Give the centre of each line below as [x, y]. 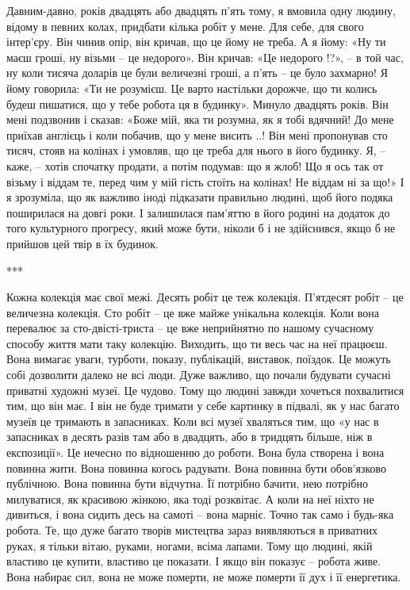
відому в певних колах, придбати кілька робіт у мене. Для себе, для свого [185, 26]
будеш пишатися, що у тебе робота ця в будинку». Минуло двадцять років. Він [197, 103]
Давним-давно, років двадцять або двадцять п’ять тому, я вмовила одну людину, [201, 10]
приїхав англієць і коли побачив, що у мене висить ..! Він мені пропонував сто [197, 134]
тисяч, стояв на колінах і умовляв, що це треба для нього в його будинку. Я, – [196, 150]
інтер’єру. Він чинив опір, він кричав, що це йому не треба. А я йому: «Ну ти [196, 42]
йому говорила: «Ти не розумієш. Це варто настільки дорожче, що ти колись [192, 88]
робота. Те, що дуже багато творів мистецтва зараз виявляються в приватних [192, 530]
